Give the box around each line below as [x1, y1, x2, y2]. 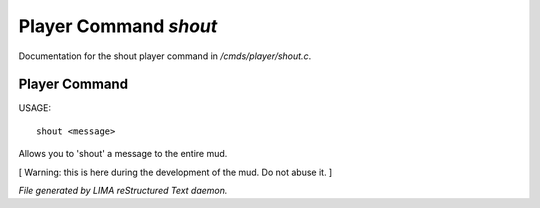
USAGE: [18, 102, 52, 114]
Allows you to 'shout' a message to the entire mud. [18, 148, 228, 160]
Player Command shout [18, 15, 218, 37]
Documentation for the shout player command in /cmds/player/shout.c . [18, 50, 312, 62]
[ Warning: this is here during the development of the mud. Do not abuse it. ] [18, 166, 333, 178]
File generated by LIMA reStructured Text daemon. [18, 185, 228, 197]
